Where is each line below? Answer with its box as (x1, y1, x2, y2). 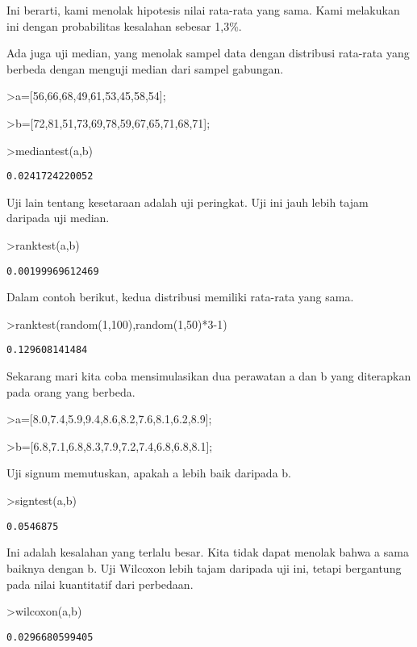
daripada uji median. (6, 209, 110, 226)
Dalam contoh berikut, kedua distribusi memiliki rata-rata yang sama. (6, 288, 354, 305)
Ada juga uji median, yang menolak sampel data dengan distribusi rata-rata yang (6, 44, 410, 61)
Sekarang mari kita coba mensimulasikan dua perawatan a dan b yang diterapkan (6, 368, 411, 384)
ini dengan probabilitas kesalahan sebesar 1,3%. (6, 17, 242, 34)
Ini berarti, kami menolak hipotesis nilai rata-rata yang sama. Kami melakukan (6, 2, 400, 18)
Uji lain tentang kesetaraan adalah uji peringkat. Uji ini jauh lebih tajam (6, 193, 369, 210)
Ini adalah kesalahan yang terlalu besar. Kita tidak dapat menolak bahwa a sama (6, 544, 409, 561)
